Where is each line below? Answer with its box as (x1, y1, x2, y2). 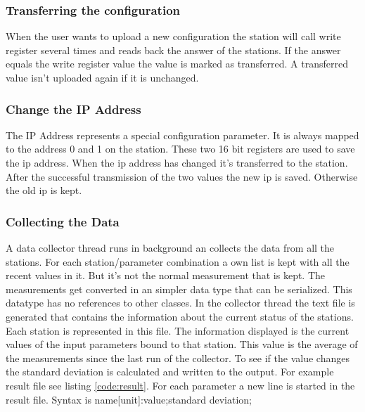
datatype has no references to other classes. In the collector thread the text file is (6, 295, 355, 310)
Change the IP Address (6, 100, 141, 117)
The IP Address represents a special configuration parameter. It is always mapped (6, 127, 359, 142)
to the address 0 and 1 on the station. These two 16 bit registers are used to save (6, 141, 355, 156)
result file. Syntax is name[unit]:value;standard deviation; (6, 392, 252, 406)
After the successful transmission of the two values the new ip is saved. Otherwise (6, 169, 358, 184)
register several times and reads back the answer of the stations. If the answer (6, 42, 341, 57)
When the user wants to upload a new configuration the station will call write (6, 29, 341, 44)
